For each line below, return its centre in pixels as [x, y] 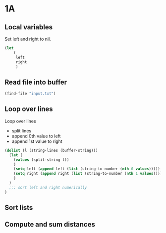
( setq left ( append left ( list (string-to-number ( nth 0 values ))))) [87, 169]
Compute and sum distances [50, 225]
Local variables [29, 27]
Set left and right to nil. [28, 39]
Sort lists [19, 208]
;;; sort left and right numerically [48, 187]
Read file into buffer [36, 82]
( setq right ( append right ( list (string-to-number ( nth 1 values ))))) [89, 174]
